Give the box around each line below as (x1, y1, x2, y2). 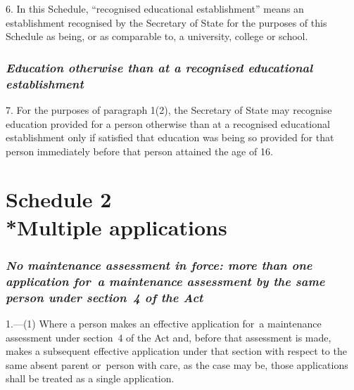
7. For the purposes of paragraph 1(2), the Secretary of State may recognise (6, 102, 332, 117)
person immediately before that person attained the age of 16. (6, 143, 273, 158)
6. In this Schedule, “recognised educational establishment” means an (6, 1, 304, 15)
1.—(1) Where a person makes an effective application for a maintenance (6, 316, 322, 330)
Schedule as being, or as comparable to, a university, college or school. (6, 29, 308, 44)
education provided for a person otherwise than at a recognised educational (6, 116, 330, 131)
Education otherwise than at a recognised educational (6, 58, 313, 76)
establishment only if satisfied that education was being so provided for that (6, 130, 334, 145)
